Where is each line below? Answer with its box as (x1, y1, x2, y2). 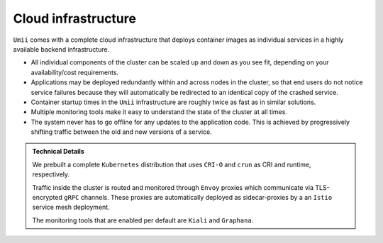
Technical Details (32, 147, 84, 156)
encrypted (32, 193, 63, 202)
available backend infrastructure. (13, 45, 110, 53)
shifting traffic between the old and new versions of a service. (30, 128, 212, 136)
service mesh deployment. (32, 203, 110, 212)
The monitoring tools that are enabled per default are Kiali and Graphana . (32, 216, 254, 225)
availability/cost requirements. (30, 68, 119, 77)
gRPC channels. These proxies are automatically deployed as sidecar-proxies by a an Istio (64, 193, 333, 202)
